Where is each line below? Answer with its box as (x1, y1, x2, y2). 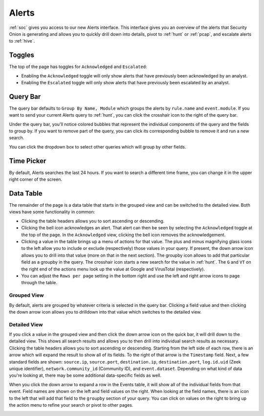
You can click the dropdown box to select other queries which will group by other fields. (9, 144, 186, 149)
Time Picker (9, 157, 46, 165)
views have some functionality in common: (9, 209, 95, 215)
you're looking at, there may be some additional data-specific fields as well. (9, 372, 161, 378)
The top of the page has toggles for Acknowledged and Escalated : (9, 64, 147, 70)
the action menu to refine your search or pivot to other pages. (9, 402, 133, 408)
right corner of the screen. (9, 176, 63, 182)
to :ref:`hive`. (9, 38, 35, 44)
